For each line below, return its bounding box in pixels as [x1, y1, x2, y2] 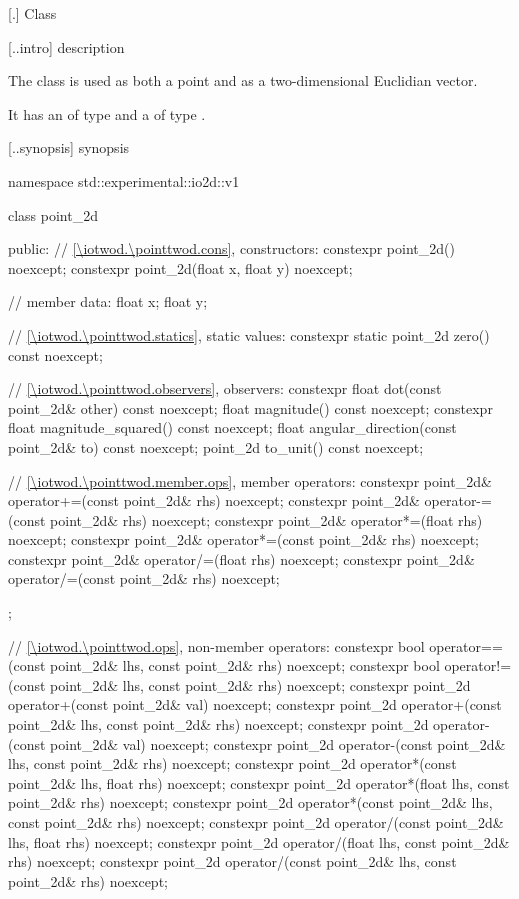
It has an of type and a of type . [8, 103, 206, 124]
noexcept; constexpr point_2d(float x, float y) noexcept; [8, 257, 353, 278]
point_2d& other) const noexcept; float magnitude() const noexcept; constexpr [8, 397, 493, 418]
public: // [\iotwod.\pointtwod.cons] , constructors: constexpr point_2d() [8, 238, 455, 259]
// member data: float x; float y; [8, 291, 208, 312]
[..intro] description [8, 36, 125, 57]
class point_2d [8, 204, 98, 225]
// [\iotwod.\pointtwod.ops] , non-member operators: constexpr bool [8, 635, 425, 656]
